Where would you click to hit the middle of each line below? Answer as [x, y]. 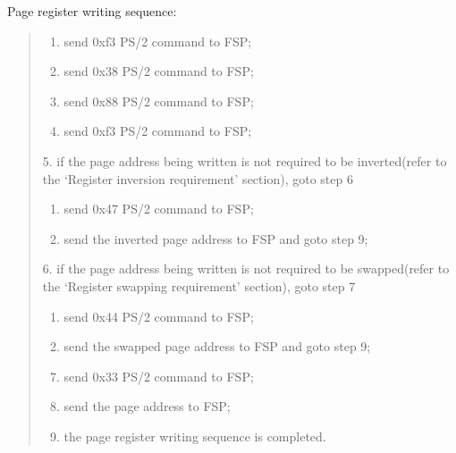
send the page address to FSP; [147, 406]
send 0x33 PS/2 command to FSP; [159, 376]
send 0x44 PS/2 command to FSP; [159, 316]
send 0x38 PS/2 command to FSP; [159, 71]
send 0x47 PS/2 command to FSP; [159, 209]
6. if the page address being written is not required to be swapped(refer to [246, 268]
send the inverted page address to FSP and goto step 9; [216, 238]
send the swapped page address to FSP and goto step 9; [217, 346]
